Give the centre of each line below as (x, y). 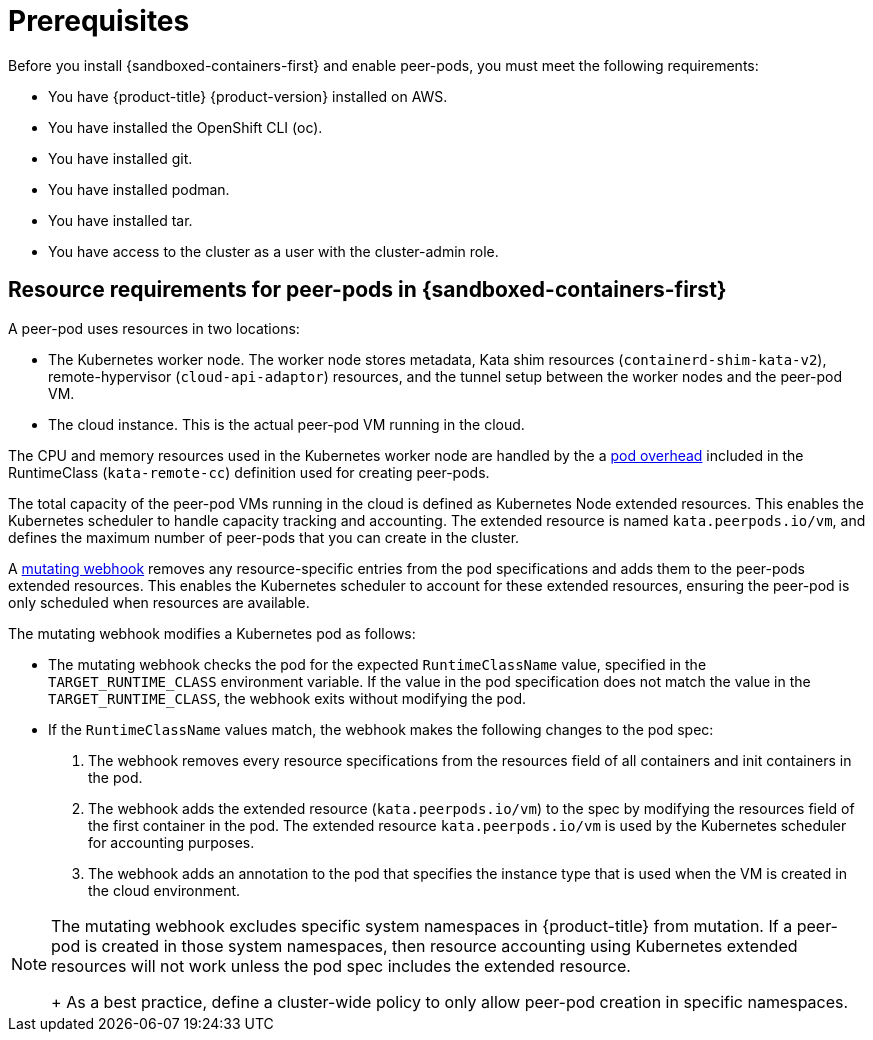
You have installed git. (120, 158)
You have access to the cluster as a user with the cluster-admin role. (273, 251)
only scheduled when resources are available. (159, 602)
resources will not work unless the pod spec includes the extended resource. (341, 965)
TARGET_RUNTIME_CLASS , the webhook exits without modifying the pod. (287, 698)
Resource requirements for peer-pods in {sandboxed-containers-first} (367, 290)
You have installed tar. (120, 220)
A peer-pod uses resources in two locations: (154, 328)
